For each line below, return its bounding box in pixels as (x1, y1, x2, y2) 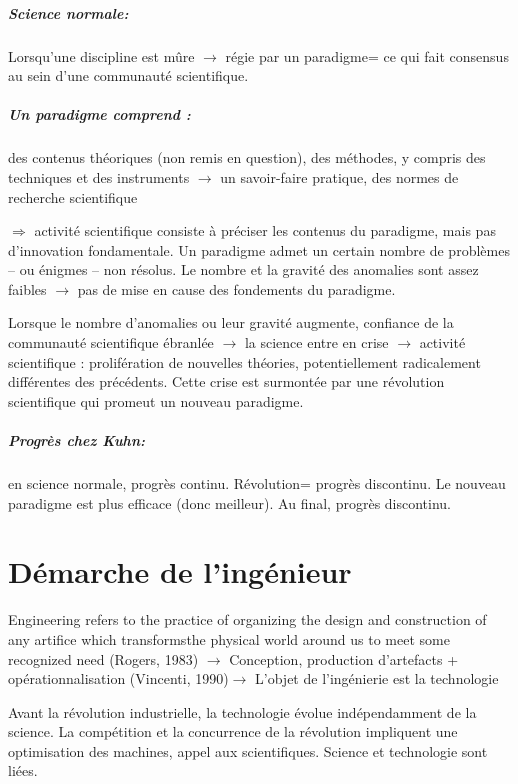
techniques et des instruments (8, 166, 190, 187)
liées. (8, 760, 38, 781)
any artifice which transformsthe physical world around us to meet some (8, 628, 450, 649)
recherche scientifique (8, 186, 138, 207)
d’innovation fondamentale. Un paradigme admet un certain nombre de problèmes (8, 239, 510, 260)
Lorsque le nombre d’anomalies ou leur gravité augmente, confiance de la (8, 312, 454, 333)
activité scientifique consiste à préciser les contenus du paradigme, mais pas (34, 220, 496, 241)
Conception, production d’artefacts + (229, 648, 459, 669)
